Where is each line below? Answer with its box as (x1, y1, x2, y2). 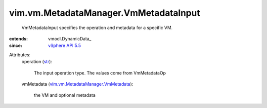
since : (9, 42, 22, 49)
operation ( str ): (21, 59, 52, 65)
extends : (9, 36, 28, 41)
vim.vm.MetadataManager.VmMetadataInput (9, 7, 200, 18)
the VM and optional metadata (34, 92, 96, 98)
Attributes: (9, 52, 31, 58)
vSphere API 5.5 (48, 42, 81, 49)
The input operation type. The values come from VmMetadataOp (34, 70, 166, 76)
